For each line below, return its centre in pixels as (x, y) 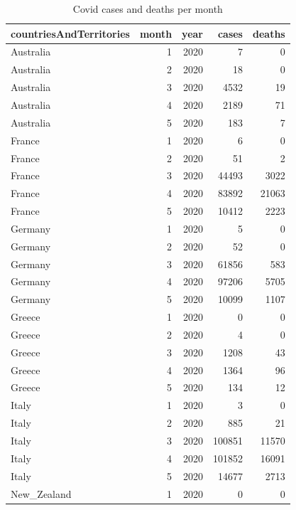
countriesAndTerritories (70, 33)
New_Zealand (41, 493)
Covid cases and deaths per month (148, 9)
